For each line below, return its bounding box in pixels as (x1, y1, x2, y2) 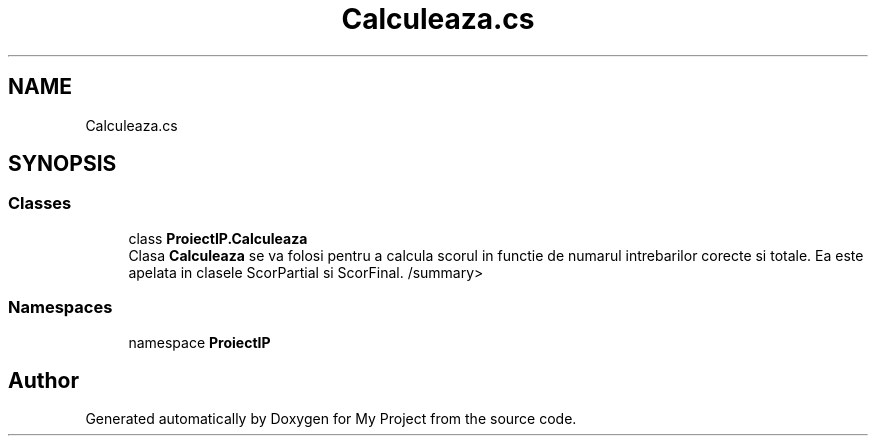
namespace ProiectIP (128, 333, 271, 351)
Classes (8, 193, 72, 214)
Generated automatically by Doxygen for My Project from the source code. (85, 410, 577, 428)
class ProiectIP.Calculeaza (128, 229, 308, 247)
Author (8, 367, 79, 393)
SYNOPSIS (8, 151, 117, 177)
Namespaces (8, 297, 113, 318)
